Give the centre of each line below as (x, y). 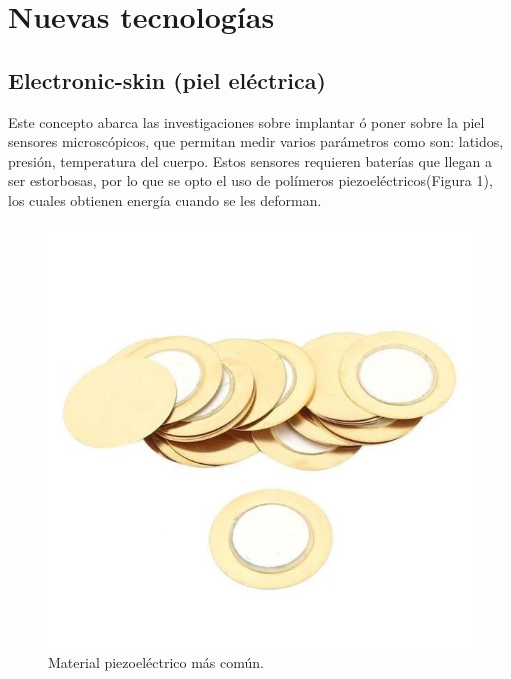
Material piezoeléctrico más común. (156, 662)
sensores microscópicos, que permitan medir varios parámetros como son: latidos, (256, 141)
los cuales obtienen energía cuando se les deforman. (165, 199)
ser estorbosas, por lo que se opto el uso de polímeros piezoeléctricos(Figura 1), (250, 180)
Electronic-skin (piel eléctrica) (167, 79)
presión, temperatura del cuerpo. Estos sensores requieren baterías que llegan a (250, 160)
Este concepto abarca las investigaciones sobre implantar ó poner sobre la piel (246, 121)
